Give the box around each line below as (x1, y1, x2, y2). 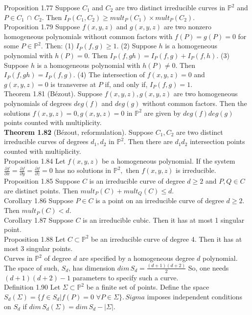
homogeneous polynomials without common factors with (4, 31, 173, 41)
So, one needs (188, 262, 229, 273)
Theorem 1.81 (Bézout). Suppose (4, 88, 102, 99)
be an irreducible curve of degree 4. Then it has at (91, 233, 242, 244)
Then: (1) (45, 41, 74, 51)
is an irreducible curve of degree (89, 176, 185, 186)
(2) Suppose (121, 41, 157, 51)
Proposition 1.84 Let (4, 155, 66, 166)
